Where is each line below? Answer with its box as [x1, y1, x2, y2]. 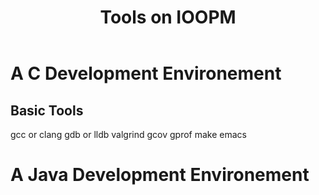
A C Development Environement [10, 62, 282, 85]
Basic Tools [10, 102, 84, 119]
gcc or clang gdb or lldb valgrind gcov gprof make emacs [10, 129, 248, 140]
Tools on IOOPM [99, 6, 237, 29]
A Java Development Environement [10, 164, 310, 186]
